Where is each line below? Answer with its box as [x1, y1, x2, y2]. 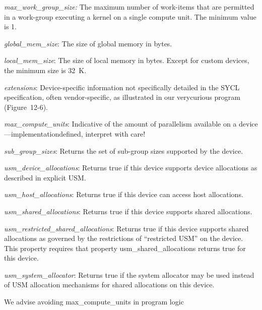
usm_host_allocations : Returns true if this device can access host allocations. [4, 189, 243, 200]
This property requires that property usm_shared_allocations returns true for [4, 242, 246, 253]
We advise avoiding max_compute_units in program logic [4, 296, 184, 307]
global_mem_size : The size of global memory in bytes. [4, 38, 172, 48]
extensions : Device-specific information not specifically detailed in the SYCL [4, 82, 240, 92]
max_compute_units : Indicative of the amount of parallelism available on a [4, 118, 237, 129]
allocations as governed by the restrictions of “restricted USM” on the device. [4, 233, 243, 243]
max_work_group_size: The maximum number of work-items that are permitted [4, 2, 254, 12]
